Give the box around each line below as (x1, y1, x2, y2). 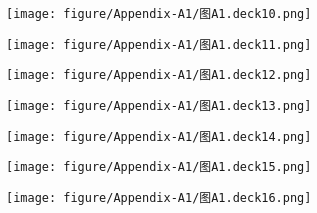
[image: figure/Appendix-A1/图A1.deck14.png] (6, 129, 312, 144)
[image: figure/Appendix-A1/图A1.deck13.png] (6, 98, 312, 113)
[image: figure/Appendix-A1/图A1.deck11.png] (6, 37, 312, 52)
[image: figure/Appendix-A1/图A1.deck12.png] (6, 68, 312, 83)
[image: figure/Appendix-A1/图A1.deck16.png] (6, 190, 312, 205)
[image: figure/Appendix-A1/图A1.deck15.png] (6, 160, 312, 175)
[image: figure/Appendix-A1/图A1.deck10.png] (6, 7, 312, 21)
